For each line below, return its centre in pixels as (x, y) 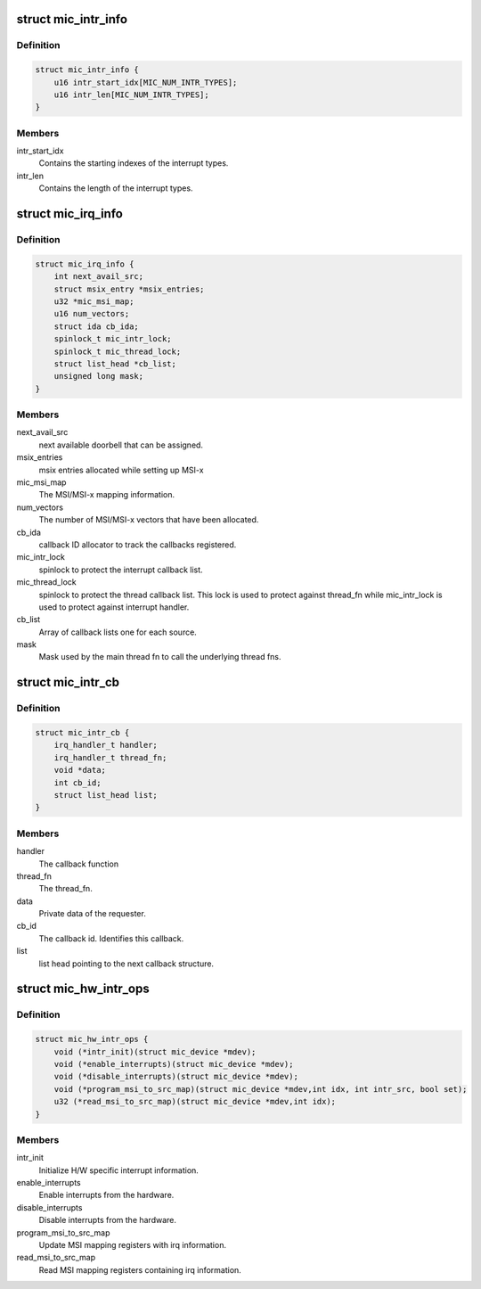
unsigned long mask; (99, 376)
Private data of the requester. (92, 914)
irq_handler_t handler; (106, 745)
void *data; (80, 770)
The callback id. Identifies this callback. (111, 938)
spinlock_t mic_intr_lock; (113, 339)
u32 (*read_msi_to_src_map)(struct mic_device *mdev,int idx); (195, 1102)
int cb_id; (77, 783)
